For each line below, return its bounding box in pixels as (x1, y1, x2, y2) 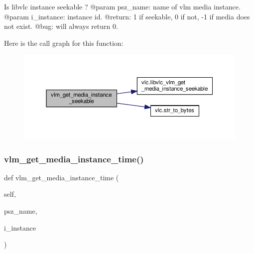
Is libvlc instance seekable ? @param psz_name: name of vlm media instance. (4, 1, 241, 11)
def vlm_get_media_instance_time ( (4, 172, 119, 182)
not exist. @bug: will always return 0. (4, 21, 118, 31)
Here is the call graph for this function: (4, 37, 124, 48)
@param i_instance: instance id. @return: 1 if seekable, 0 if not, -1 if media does (4, 11, 250, 21)
